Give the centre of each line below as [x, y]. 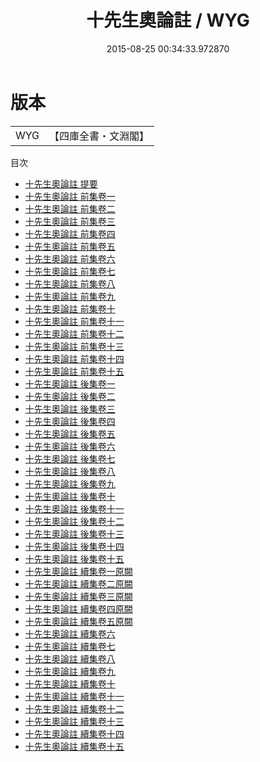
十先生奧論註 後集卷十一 [74, 508]
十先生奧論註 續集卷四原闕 [78, 608]
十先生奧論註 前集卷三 [70, 221]
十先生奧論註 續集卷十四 [74, 733]
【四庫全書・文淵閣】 [99, 136]
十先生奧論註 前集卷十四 [74, 358]
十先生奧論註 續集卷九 [70, 671]
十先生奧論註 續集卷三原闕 [78, 596]
